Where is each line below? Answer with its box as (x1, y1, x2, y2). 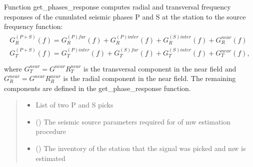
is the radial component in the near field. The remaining (63, 73, 236, 83)
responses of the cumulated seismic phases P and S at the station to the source (4, 11, 246, 21)
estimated (35, 152, 65, 163)
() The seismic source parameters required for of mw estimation (35, 116, 231, 126)
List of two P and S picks (35, 99, 113, 110)
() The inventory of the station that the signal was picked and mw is (35, 143, 246, 153)
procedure (35, 126, 66, 136)
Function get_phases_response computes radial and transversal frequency (4, 1, 231, 11)
